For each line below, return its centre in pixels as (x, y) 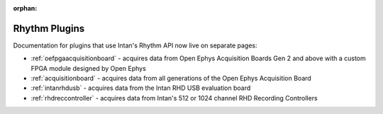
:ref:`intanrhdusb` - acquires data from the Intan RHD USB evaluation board (141, 88)
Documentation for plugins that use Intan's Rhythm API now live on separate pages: (135, 45)
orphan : (25, 8)
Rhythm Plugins (49, 28)
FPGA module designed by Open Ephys (89, 68)
